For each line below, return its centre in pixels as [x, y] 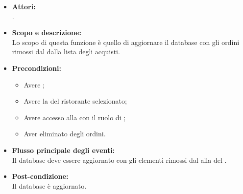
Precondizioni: [36, 68]
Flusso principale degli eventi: [63, 150]
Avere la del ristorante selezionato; [75, 101]
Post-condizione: [40, 176]
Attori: [24, 6]
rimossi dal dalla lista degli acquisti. [66, 52]
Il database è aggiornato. [49, 185]
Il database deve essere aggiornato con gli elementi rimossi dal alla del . [119, 160]
